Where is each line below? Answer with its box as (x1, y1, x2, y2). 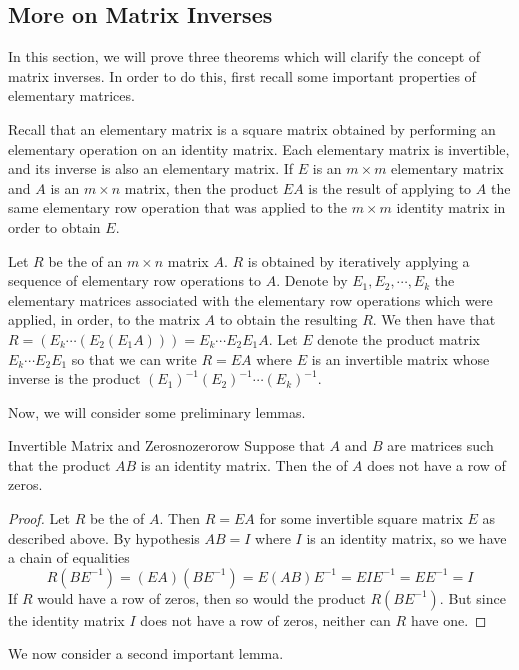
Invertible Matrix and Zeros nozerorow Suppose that (8, 435, 325, 456)
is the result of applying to (308, 177, 472, 198)
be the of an (48, 250, 123, 271)
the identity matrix (8, 609, 125, 630)
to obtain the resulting (219, 309, 358, 330)
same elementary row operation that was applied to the (8, 197, 347, 218)
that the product (8, 454, 111, 475)
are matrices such (387, 435, 494, 456)
